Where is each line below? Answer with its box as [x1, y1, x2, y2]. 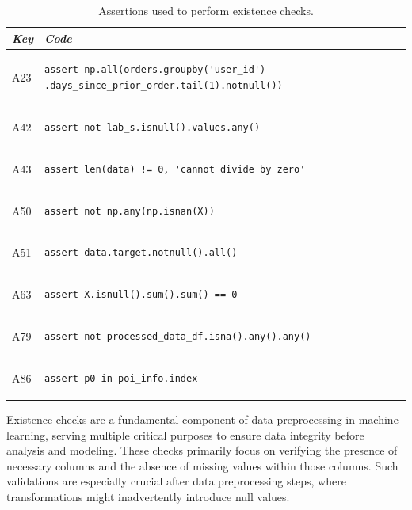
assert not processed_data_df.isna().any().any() [44, 331, 311, 343]
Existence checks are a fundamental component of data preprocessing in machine [6, 411, 399, 428]
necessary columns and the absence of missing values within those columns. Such [6, 457, 399, 474]
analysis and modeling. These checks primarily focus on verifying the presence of [6, 442, 398, 459]
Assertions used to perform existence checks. [98, 2, 314, 18]
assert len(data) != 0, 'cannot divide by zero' [44, 163, 306, 175]
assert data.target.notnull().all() [44, 247, 238, 259]
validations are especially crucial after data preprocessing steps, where [6, 473, 346, 489]
